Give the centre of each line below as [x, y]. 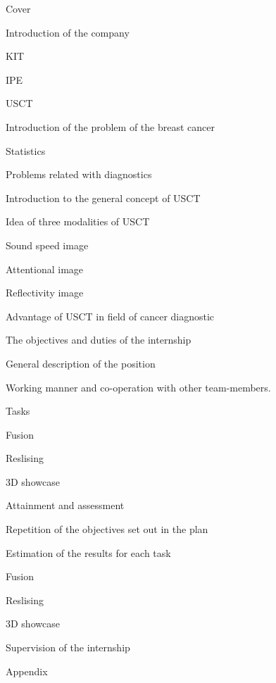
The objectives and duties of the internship [99, 340]
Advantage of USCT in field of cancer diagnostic [110, 316]
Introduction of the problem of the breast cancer [110, 126]
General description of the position [81, 363]
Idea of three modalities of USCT [78, 221]
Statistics [26, 150]
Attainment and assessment [65, 505]
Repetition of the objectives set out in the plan [107, 529]
